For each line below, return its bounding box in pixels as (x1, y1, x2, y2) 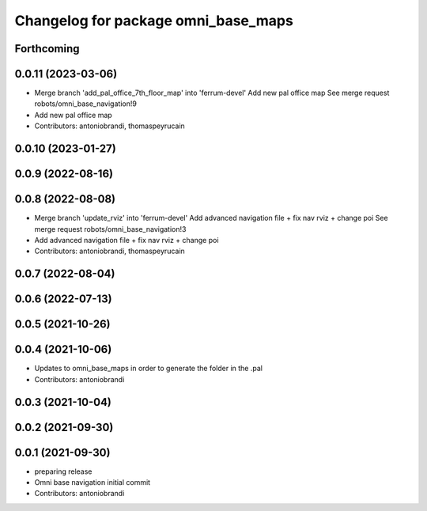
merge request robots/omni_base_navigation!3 (34, 224, 187, 233)
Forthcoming (14, 42, 80, 55)
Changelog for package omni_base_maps (14, 12, 294, 29)
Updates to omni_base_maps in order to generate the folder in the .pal (34, 364, 263, 373)
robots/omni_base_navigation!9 (34, 99, 138, 108)
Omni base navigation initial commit (34, 478, 150, 487)
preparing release (34, 467, 93, 476)
